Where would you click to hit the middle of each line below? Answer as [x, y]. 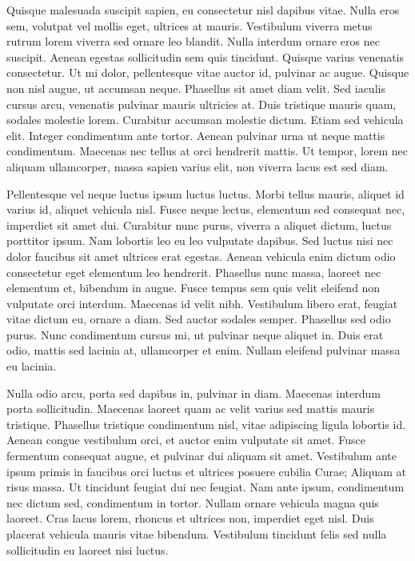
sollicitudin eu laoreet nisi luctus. [88, 549]
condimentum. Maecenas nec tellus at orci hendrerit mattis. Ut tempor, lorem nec [207, 151]
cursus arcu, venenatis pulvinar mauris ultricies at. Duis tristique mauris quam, [202, 104]
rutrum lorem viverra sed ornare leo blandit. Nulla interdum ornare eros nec [193, 41]
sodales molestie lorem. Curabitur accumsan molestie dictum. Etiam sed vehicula [205, 120]
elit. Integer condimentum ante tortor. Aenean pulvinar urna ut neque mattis [196, 135]
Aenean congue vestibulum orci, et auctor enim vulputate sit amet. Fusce [186, 440]
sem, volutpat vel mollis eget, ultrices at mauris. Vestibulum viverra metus [190, 25]
